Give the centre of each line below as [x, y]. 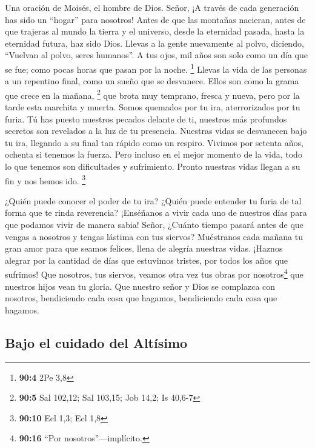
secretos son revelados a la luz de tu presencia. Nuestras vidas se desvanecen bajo [156, 131]
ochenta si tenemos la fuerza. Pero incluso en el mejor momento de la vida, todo [154, 154]
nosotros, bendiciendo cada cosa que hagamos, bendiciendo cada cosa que [141, 298]
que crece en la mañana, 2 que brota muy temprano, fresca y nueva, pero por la [152, 94]
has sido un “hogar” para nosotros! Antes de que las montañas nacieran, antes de [155, 19]
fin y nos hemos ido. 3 [45, 179]
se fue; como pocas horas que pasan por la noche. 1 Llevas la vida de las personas [156, 68]
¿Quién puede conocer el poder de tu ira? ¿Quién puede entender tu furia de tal [153, 200]
